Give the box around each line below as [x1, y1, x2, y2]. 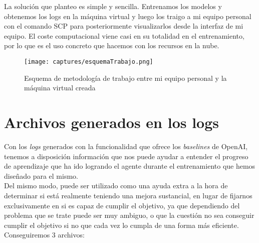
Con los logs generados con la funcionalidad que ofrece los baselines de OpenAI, [4, 141, 248, 151]
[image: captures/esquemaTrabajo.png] [24, 58, 153, 65]
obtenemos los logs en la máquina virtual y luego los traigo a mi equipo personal [4, 11, 251, 21]
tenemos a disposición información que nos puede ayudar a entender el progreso [4, 151, 248, 161]
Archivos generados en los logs [4, 112, 219, 132]
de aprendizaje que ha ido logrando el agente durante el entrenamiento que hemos [4, 161, 255, 171]
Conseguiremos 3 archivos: [4, 229, 85, 240]
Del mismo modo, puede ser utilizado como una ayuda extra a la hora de [4, 180, 228, 191]
